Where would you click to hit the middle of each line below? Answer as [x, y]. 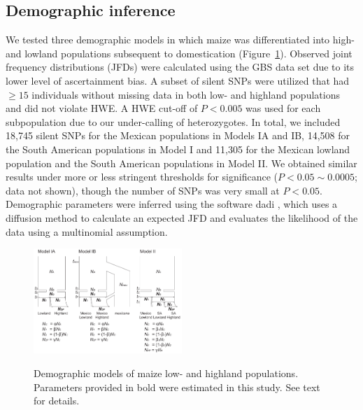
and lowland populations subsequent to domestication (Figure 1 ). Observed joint [179, 53]
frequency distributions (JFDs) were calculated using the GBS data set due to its [180, 67]
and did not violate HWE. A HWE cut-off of [102, 108]
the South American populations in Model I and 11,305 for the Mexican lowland [178, 149]
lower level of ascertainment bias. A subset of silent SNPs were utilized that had [178, 80]
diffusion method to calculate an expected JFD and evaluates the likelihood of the [182, 217]
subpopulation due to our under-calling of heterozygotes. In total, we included [173, 121]
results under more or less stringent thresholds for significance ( [142, 177]
